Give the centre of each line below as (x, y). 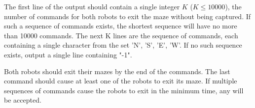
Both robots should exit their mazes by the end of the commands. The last (117, 71)
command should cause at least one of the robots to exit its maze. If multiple (121, 81)
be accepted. (23, 100)
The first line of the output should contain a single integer (92, 6)
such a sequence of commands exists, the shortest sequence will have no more (121, 26)
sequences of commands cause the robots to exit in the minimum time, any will (124, 90)
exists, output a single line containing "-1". (68, 54)
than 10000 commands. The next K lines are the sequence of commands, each (121, 35)
